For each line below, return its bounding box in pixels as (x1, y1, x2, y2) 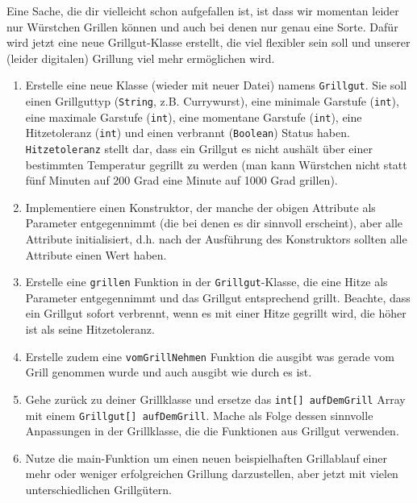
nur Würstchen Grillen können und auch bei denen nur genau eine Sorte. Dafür (6, 18, 398, 35)
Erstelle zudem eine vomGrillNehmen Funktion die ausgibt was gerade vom (25, 347, 394, 364)
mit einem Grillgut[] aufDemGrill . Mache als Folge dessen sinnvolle (25, 406, 373, 423)
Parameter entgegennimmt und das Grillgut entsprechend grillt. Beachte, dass (25, 289, 411, 306)
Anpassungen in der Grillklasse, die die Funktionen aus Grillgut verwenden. (25, 422, 399, 439)
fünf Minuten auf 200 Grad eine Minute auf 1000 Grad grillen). (25, 172, 338, 189)
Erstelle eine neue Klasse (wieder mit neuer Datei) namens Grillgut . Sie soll (25, 77, 407, 94)
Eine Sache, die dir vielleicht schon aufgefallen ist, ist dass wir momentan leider (6, 2, 399, 19)
